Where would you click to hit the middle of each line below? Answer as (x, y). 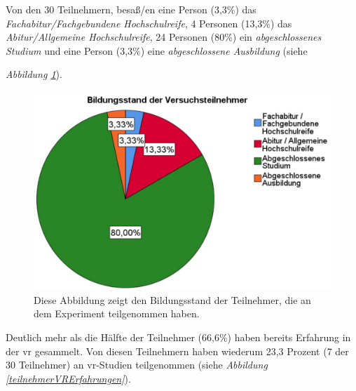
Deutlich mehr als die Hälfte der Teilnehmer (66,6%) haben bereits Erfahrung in (178, 337)
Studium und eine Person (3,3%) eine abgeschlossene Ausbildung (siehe (157, 50)
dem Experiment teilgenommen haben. (117, 313)
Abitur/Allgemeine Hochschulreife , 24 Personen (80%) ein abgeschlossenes (164, 37)
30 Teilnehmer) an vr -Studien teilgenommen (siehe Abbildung (137, 365)
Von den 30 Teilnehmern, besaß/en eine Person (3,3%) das (131, 9)
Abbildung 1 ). (34, 74)
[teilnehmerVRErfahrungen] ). (68, 378)
